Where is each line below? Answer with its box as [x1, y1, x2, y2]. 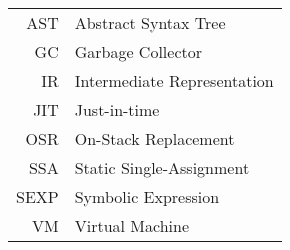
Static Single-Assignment [74, 156, 250, 180]
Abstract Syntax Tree [74, 11, 226, 35]
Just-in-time [74, 98, 160, 122]
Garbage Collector [74, 40, 203, 64]
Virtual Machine [74, 214, 189, 238]
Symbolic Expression [74, 185, 220, 209]
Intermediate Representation [74, 69, 274, 93]
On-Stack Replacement [74, 127, 235, 151]
